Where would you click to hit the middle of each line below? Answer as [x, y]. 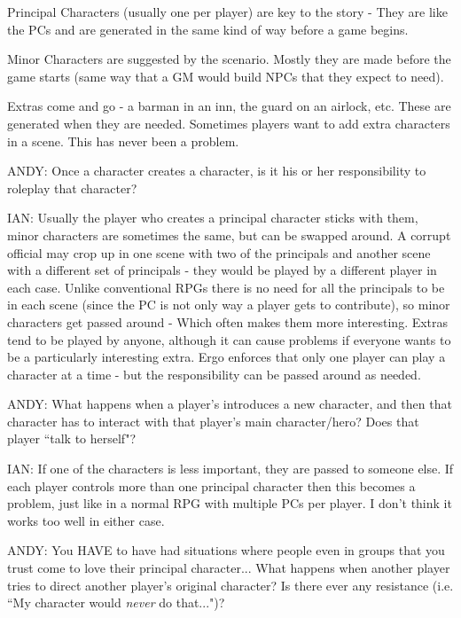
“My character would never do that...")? [116, 602]
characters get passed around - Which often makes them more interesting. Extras [228, 321]
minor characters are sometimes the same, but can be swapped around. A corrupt [229, 235]
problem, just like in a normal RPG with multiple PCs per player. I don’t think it [230, 503]
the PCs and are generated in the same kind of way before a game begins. [208, 29]
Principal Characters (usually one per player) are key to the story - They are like [227, 12]
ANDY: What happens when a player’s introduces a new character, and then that [230, 404]
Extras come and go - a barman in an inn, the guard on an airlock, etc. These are [229, 106]
